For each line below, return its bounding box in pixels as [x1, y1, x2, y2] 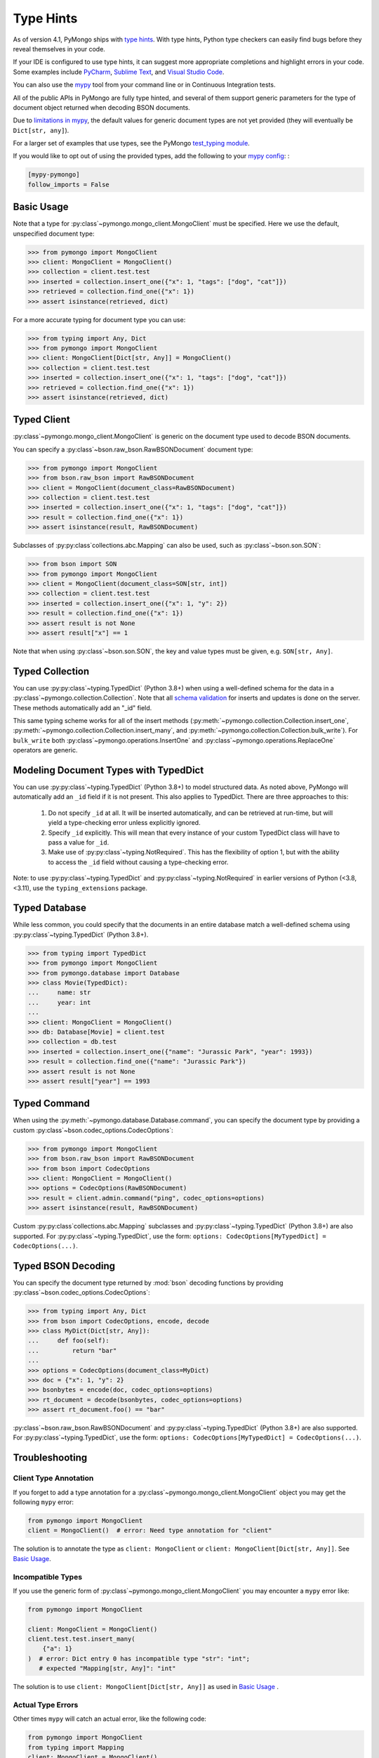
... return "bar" [27, 1347, 117, 1354]
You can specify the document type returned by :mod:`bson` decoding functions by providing [13, 1278, 284, 1287]
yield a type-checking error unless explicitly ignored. [48, 819, 201, 827]
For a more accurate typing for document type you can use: [13, 315, 186, 323]
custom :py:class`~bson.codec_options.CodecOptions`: [13, 1126, 173, 1134]
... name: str [27, 989, 91, 996]
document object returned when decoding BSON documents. [13, 103, 191, 112]
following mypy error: [13, 1498, 74, 1506]
